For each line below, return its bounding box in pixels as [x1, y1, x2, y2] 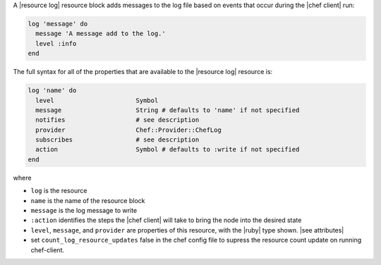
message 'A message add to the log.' [35, 30, 166, 38]
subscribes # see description [35, 136, 200, 144]
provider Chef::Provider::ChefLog [35, 125, 222, 134]
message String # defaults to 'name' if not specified [35, 106, 300, 114]
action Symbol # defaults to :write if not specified [35, 145, 300, 154]
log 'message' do [28, 20, 88, 27]
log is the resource [30, 187, 87, 195]
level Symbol [35, 96, 159, 104]
